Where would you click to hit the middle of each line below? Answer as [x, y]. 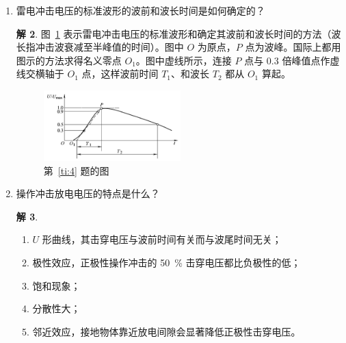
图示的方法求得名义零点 [69, 60]
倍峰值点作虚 [311, 60]
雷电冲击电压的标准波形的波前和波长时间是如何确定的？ [141, 10]
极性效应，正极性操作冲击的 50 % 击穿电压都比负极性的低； [167, 263]
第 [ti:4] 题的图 [76, 170]
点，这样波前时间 [120, 74]
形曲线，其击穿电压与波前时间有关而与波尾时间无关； [162, 239]
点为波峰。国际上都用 [293, 47]
